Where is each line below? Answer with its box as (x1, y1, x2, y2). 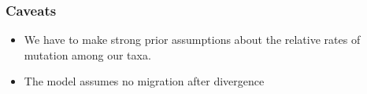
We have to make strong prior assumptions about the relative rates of (24, 31, 361, 48)
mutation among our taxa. (24, 46, 151, 63)
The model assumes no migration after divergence (24, 73, 265, 89)
